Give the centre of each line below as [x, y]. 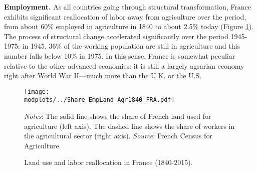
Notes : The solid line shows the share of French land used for [118, 116]
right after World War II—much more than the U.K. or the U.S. [103, 75]
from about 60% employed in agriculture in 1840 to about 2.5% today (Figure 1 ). [129, 26]
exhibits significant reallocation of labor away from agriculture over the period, [125, 16]
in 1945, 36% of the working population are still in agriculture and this [131, 46]
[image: [37, 92]
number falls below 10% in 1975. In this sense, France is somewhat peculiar [120, 55]
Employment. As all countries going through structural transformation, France [127, 7]
